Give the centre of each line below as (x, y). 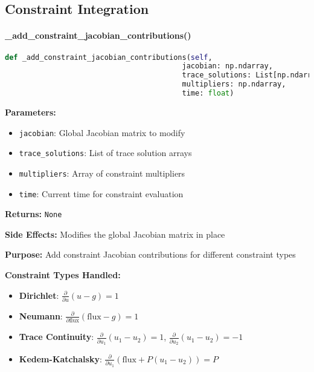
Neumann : (41, 315)
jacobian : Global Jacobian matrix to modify (102, 132)
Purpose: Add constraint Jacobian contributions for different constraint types (150, 254)
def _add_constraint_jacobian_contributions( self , (109, 57)
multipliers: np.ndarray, (234, 84)
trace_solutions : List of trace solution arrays (105, 153)
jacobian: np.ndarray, (227, 66)
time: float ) (208, 93)
